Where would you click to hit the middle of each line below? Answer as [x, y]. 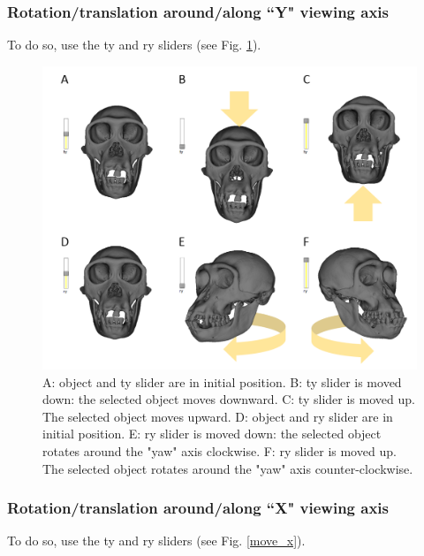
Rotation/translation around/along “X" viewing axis [198, 508]
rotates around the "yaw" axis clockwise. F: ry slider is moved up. [220, 451]
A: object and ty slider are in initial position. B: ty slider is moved [222, 381]
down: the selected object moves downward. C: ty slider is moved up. [229, 399]
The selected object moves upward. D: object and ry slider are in [218, 416]
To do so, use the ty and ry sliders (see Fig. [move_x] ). [156, 541]
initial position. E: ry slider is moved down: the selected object [212, 434]
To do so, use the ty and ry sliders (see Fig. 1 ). [134, 45]
